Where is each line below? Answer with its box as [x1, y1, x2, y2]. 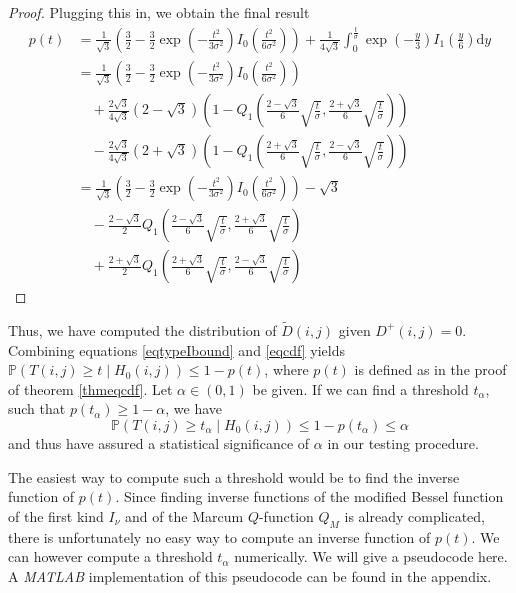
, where [264, 359, 309, 380]
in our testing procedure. [327, 432, 479, 453]
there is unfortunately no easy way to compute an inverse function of [8, 526, 431, 547]
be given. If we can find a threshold [252, 378, 469, 399]
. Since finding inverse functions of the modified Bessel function [115, 486, 504, 507]
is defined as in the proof [354, 359, 507, 380]
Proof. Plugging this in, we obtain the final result [8, 2, 310, 22]
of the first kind [8, 505, 104, 526]
